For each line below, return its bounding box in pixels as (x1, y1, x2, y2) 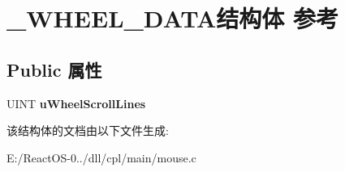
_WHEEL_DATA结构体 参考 (6, 2, 339, 35)
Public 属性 (6, 57, 102, 82)
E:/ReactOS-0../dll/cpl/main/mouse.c (6, 149, 196, 166)
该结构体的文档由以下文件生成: (6, 122, 169, 139)
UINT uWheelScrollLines (6, 94, 146, 111)
